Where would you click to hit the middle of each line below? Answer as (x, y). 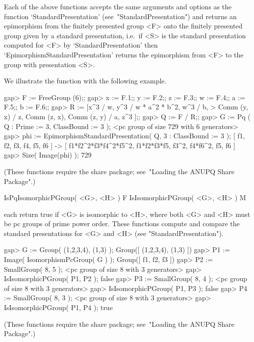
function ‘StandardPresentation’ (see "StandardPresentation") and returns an (120, 16)
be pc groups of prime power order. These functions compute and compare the (122, 224)
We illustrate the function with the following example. (85, 81)
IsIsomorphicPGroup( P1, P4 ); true (58, 307)
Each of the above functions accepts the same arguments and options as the (118, 6)
